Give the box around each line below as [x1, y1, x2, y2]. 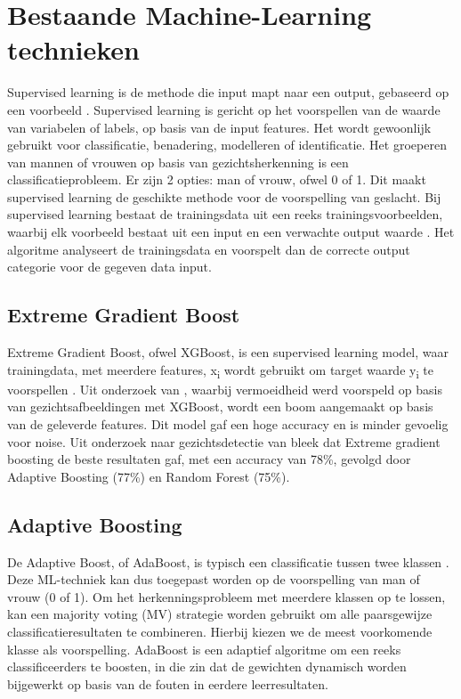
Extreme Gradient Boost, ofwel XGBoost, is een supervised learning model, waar [7, 343, 449, 362]
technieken [7, 31, 140, 68]
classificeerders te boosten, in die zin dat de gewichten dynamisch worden [7, 657, 407, 676]
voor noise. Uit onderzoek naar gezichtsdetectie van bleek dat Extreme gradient [7, 432, 441, 451]
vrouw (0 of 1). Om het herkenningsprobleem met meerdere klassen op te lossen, [7, 587, 446, 606]
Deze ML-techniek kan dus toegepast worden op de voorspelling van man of [7, 570, 420, 589]
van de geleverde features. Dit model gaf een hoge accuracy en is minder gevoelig [7, 414, 449, 433]
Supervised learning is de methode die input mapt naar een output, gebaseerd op [7, 83, 449, 102]
